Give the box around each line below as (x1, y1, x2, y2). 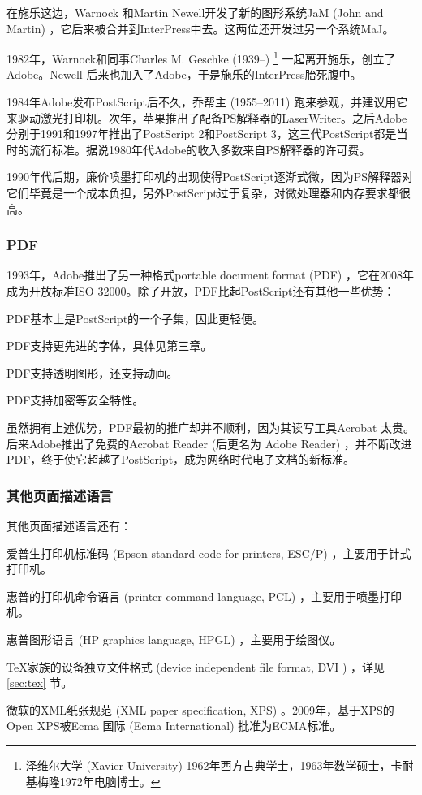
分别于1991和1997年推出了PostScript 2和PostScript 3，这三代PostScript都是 (6, 125, 397, 142)
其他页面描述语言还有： (6, 516, 131, 534)
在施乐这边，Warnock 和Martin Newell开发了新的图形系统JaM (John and (6, 4, 384, 20)
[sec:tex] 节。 (6, 674, 73, 691)
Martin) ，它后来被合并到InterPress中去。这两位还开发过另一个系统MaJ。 (6, 19, 394, 37)
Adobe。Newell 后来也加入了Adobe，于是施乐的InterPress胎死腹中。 (6, 66, 362, 83)
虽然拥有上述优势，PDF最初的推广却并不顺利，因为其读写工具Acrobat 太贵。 (6, 418, 416, 435)
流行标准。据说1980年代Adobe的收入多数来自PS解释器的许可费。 (28, 140, 371, 158)
